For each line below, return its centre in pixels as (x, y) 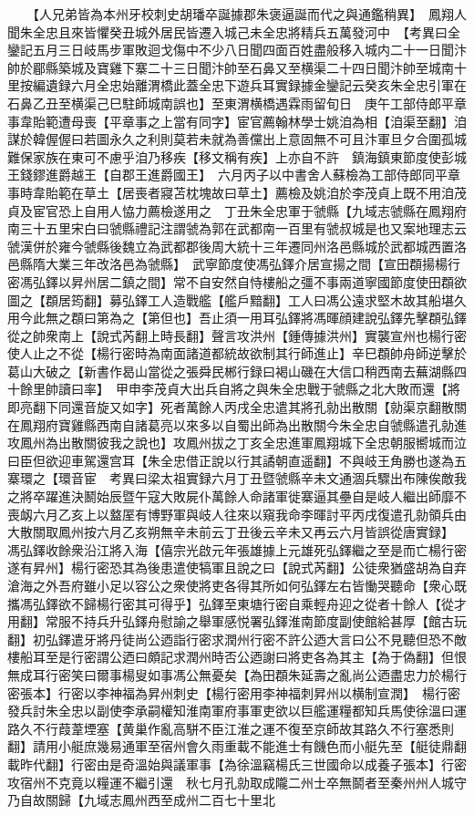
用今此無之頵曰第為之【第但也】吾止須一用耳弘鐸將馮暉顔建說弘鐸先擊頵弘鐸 (237, 318)
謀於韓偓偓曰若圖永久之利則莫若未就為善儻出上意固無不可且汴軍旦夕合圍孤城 (237, 139)
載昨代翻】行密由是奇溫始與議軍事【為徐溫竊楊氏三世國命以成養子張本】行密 (237, 763)
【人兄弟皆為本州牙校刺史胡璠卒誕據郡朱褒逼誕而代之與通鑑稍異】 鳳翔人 (249, 14)
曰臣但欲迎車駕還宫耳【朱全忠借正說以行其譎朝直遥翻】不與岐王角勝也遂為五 (237, 460)
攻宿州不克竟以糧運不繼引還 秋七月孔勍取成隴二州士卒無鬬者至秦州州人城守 (237, 782)
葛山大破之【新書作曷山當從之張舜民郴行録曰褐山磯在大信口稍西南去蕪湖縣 (231, 371)
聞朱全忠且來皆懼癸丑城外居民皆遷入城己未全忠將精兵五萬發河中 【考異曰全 (234, 31)
